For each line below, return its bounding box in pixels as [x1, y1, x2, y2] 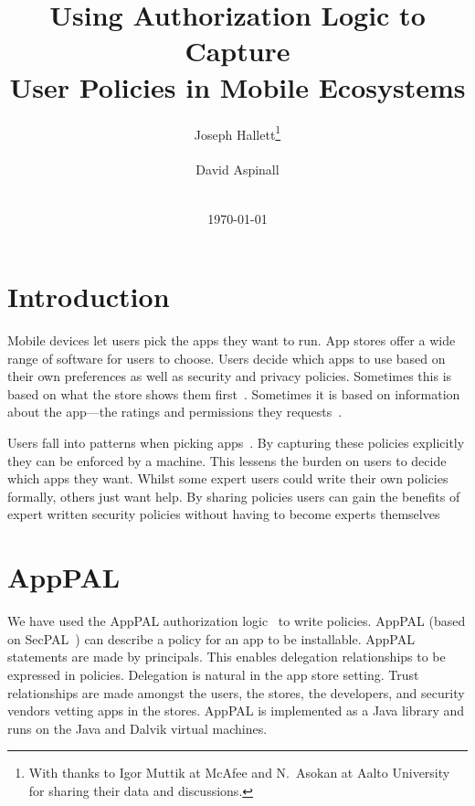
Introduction [7, 278, 170, 315]
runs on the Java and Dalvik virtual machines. [7, 718, 268, 737]
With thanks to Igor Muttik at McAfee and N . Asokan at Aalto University [28, 763, 450, 782]
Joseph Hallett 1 [194, 122, 281, 143]
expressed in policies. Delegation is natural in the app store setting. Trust [7, 664, 419, 684]
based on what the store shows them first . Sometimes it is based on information [7, 384, 460, 403]
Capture [185, 32, 290, 69]
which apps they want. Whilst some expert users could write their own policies [7, 469, 449, 488]
